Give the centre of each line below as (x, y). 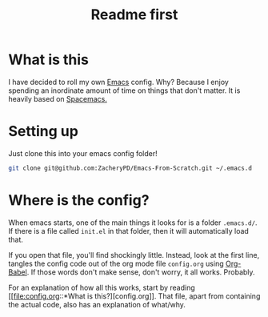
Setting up (43, 132)
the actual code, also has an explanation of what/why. (97, 304)
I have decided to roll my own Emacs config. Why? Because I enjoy (119, 82)
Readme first (134, 15)
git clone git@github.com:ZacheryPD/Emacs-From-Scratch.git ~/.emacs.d (130, 168)
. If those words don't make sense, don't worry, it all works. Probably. (141, 272)
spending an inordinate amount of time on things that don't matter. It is (124, 90)
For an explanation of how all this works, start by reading (102, 287)
